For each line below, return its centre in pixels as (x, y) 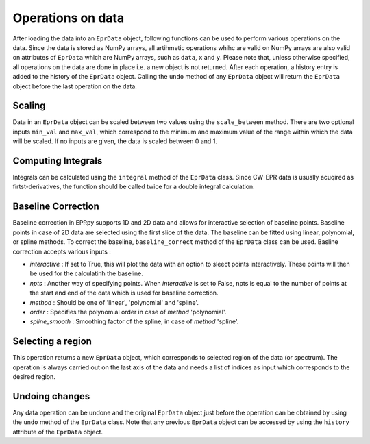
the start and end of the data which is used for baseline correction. (124, 293)
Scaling (29, 106)
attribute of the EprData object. (58, 432)
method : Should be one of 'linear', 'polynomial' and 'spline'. (114, 302)
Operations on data (69, 18)
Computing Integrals (58, 161)
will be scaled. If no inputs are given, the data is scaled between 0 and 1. (115, 141)
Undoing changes (51, 396)
